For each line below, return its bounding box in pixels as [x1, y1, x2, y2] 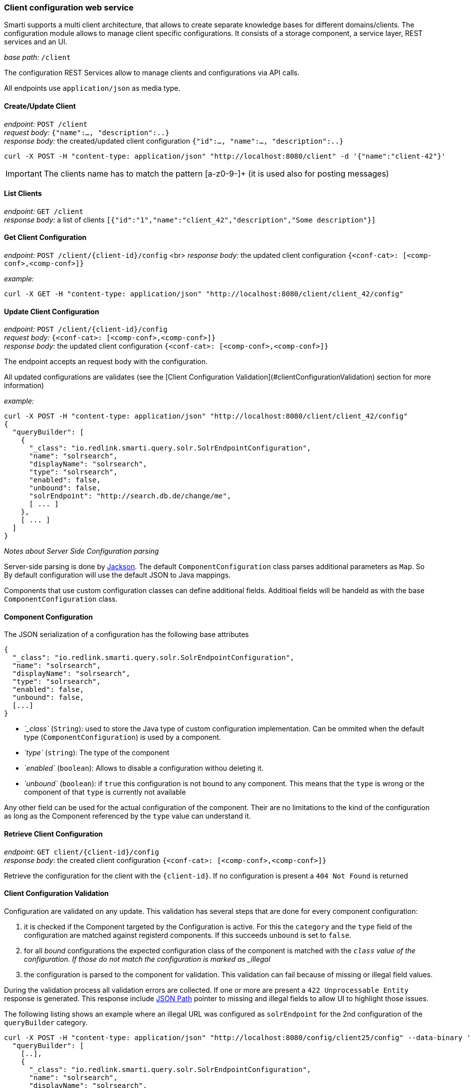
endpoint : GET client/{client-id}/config [4, 847, 159, 856]
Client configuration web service [4, 2, 134, 12]
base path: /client [4, 53, 71, 62]
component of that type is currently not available [24, 788, 186, 797]
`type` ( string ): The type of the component [24, 748, 170, 757]
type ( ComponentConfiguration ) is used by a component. [24, 733, 221, 742]
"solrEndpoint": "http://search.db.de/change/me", [29, 492, 232, 500]
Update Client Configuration [4, 307, 99, 316]
